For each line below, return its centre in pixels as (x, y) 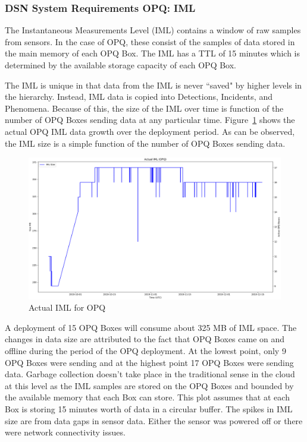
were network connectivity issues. (65, 432)
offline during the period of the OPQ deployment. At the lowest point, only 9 (145, 351)
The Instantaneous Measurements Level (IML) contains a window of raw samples (153, 30)
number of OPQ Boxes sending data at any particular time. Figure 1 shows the (150, 120)
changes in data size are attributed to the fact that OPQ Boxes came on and (145, 339)
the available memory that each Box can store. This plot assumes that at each (147, 397)
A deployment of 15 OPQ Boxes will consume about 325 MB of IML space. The (151, 327)
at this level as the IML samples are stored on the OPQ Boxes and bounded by (149, 385)
